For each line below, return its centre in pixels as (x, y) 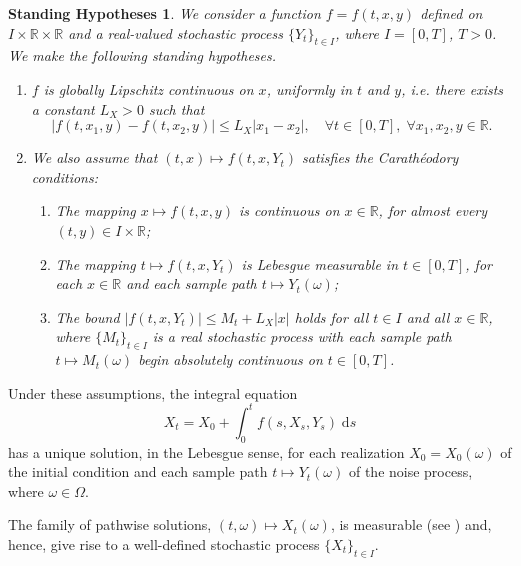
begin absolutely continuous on (230, 359)
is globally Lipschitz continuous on (148, 88)
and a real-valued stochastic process (175, 32)
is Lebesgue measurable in (320, 263)
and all (428, 316)
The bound (87, 316)
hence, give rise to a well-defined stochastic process (164, 543)
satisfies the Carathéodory (380, 157)
